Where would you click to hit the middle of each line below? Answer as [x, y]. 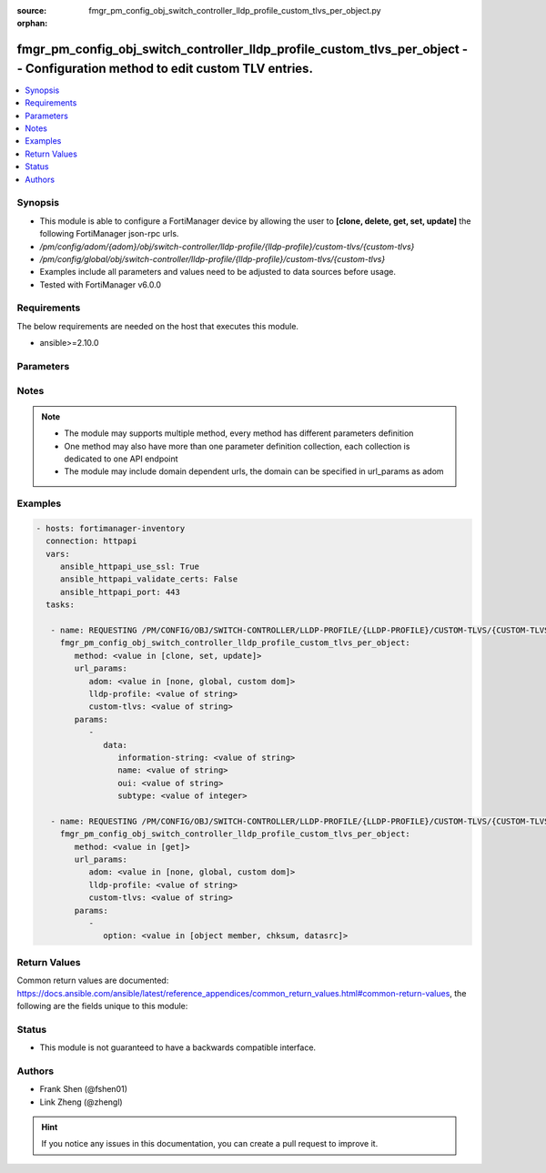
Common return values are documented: [93, 981]
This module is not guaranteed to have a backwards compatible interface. [178, 1047]
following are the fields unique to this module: [102, 1006]
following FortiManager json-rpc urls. [109, 234]
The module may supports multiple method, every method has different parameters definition [239, 433]
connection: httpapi [91, 541]
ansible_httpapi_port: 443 [120, 592]
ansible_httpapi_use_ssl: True [130, 567]
